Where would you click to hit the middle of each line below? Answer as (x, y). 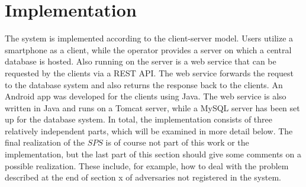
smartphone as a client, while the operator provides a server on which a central (148, 49)
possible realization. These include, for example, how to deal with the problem (147, 165)
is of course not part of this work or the (177, 142)
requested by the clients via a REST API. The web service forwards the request (149, 72)
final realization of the (45, 142)
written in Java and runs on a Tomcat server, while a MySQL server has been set (152, 107)
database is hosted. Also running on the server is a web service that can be (141, 61)
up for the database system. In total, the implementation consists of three (139, 119)
